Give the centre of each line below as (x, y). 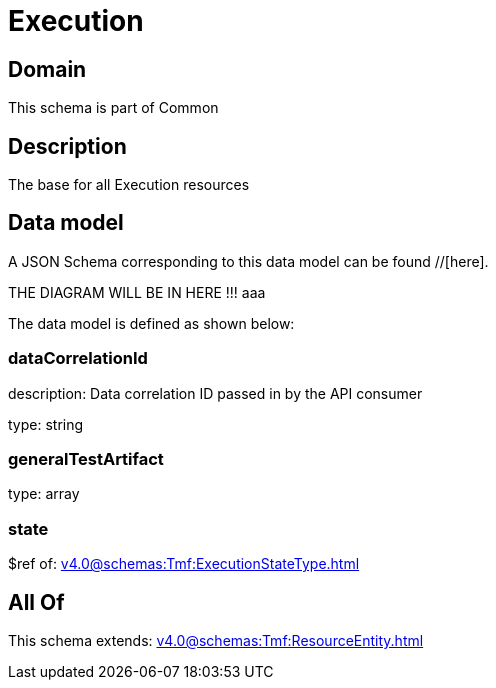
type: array (44, 494)
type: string (46, 424)
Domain (47, 69)
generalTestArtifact (86, 458)
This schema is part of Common (113, 108)
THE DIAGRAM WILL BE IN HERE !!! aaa (137, 292)
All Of (36, 602)
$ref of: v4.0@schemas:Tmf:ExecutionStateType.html (184, 564)
